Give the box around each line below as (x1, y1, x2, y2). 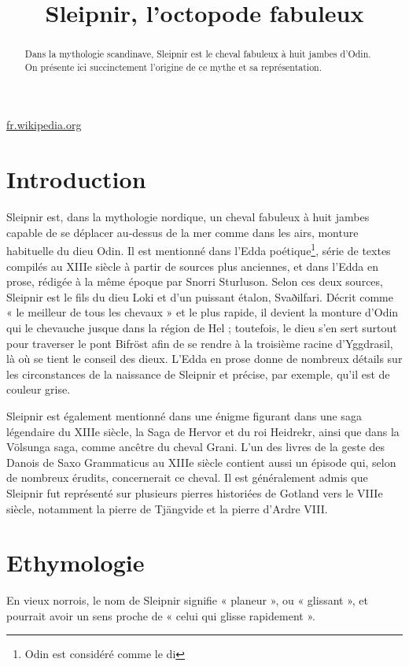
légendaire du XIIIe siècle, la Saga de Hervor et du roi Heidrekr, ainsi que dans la (6, 423, 400, 439)
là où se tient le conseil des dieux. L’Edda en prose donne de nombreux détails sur (6, 350, 403, 367)
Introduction (6, 163, 146, 195)
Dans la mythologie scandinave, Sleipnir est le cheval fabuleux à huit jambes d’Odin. (24, 47, 371, 61)
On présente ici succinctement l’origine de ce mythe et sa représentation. (24, 60, 322, 73)
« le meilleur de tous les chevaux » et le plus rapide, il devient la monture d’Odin (6, 304, 399, 320)
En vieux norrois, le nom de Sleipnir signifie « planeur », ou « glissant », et (6, 592, 368, 609)
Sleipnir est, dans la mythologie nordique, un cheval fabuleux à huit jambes (6, 209, 370, 225)
